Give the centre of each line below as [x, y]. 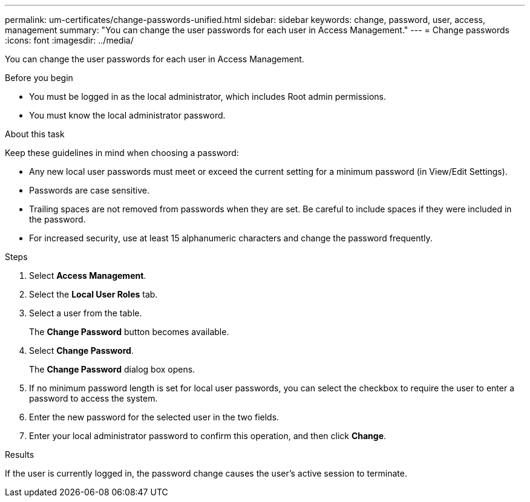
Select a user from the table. [86, 313]
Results [20, 455]
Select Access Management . [88, 275]
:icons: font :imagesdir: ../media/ [69, 40]
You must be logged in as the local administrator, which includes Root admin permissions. [208, 96]
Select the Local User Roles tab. [93, 294]
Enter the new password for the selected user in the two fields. [154, 417]
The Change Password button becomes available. [129, 332]
